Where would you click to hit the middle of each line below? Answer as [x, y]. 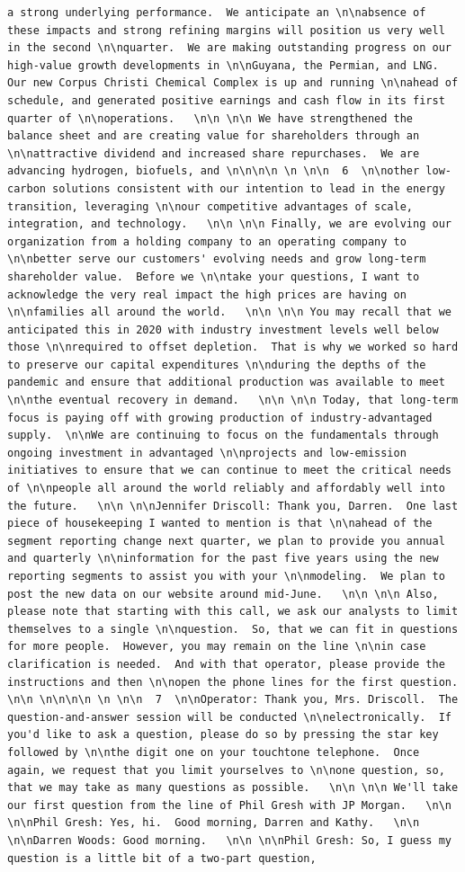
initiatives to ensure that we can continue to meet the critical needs [229, 471]
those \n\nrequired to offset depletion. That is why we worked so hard [233, 347]
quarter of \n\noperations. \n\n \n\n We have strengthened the [210, 118]
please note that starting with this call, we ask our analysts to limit [233, 612]
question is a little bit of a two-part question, [162, 858]
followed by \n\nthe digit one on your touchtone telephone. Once [214, 752]
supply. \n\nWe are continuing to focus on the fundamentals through [223, 436]
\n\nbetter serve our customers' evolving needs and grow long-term [217, 259]
